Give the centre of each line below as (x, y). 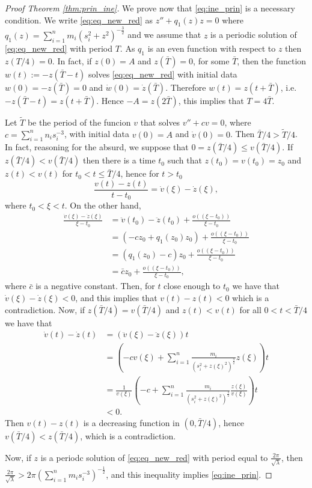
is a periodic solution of (254, 35)
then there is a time (119, 160)
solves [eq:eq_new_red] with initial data (163, 74)
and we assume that (164, 35)
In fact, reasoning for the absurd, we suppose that (97, 147)
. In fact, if (72, 60)
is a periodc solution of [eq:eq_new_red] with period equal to (154, 457)
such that (185, 160)
